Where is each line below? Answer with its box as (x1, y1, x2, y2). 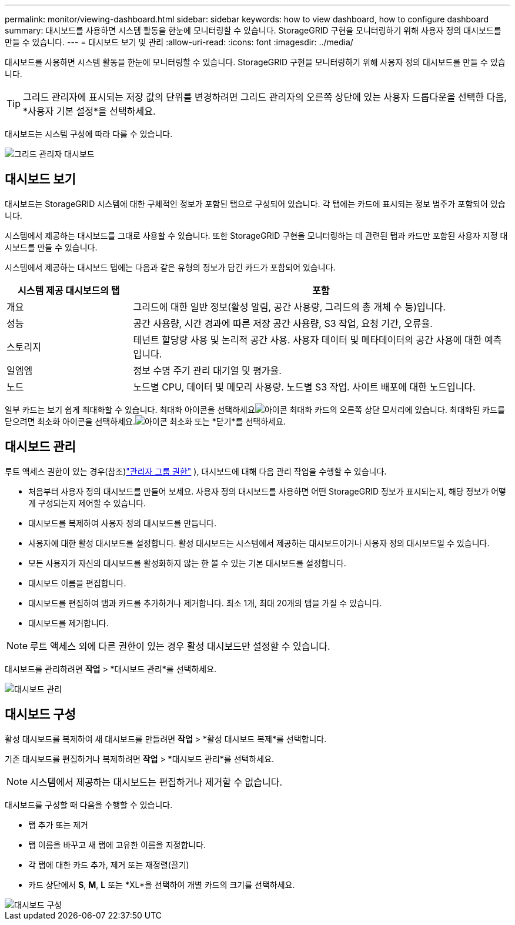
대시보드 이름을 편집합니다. (28, 577, 126, 588)
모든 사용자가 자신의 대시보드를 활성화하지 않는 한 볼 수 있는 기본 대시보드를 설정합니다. (28, 557, 346, 568)
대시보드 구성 (5, 707, 76, 722)
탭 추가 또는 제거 (28, 819, 88, 830)
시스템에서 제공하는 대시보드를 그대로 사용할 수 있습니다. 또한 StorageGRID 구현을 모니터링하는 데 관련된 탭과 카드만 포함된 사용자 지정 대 (5, 230, 508, 241)
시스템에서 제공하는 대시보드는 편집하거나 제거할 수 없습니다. (30, 776, 283, 788)
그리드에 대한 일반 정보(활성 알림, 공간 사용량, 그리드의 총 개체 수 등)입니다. (133, 300, 446, 313)
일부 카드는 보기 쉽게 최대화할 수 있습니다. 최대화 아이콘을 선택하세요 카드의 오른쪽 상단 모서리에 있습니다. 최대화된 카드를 (5, 404, 505, 415)
